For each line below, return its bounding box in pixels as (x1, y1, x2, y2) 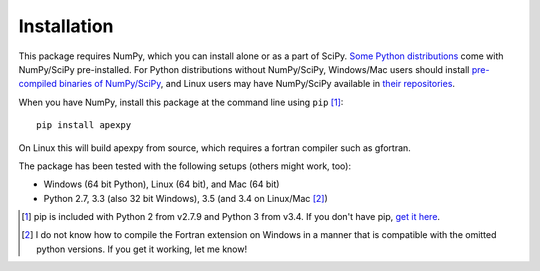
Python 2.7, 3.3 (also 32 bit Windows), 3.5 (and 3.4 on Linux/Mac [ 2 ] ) (43, 192, 329, 204)
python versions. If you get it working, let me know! (36, 243, 248, 255)
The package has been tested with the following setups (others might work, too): (18, 160, 352, 172)
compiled (18, 78, 57, 90)
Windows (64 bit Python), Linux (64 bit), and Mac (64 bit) (43, 178, 280, 190)
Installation (18, 15, 114, 37)
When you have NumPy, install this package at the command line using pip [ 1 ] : (18, 96, 344, 108)
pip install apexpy (36, 120, 132, 131)
